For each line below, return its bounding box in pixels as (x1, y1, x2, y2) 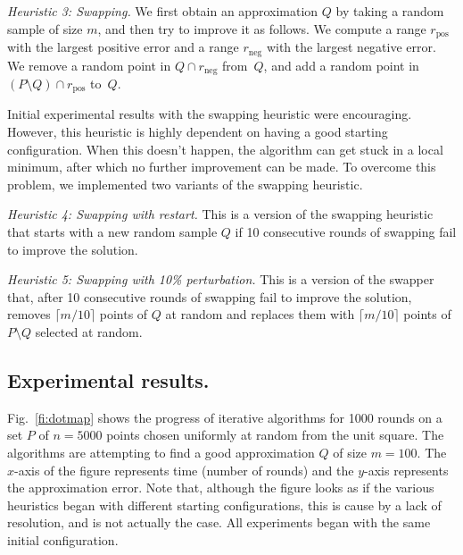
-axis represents (364, 460, 449, 479)
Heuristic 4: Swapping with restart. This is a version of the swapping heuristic (7, 205, 434, 223)
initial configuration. (7, 530, 119, 549)
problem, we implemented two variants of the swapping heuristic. (7, 174, 363, 193)
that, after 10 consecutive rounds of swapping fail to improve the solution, (7, 287, 412, 306)
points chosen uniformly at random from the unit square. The (106, 425, 444, 444)
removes (7, 305, 51, 324)
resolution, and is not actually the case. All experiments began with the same (7, 513, 431, 532)
